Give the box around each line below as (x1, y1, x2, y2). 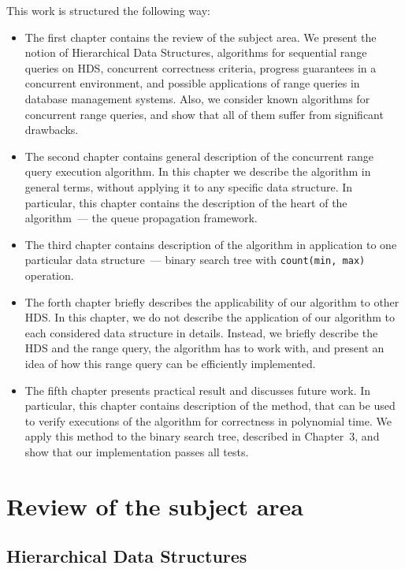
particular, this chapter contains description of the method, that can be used (24, 397, 396, 414)
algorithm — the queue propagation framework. (24, 210, 258, 226)
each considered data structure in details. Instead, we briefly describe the (24, 324, 378, 340)
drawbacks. (24, 121, 79, 138)
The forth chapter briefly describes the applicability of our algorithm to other (24, 293, 399, 310)
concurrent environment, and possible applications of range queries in (24, 75, 360, 91)
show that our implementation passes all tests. (24, 443, 249, 459)
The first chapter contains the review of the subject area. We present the (24, 28, 377, 45)
